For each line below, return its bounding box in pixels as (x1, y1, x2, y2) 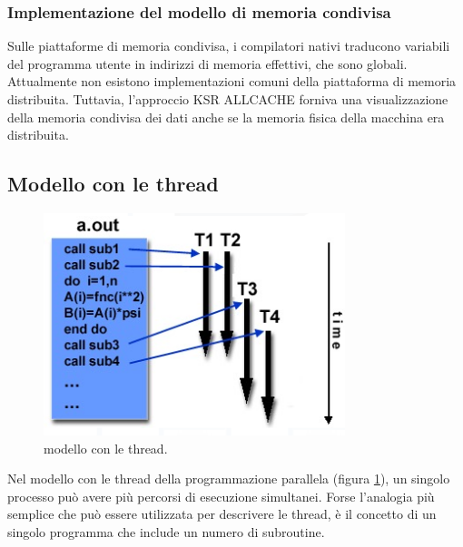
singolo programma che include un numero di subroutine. (7, 522, 325, 541)
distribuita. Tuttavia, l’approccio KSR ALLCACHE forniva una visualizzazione (7, 90, 448, 108)
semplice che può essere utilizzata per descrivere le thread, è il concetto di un (7, 504, 437, 523)
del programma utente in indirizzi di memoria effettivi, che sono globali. (7, 54, 408, 73)
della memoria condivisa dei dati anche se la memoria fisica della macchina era (7, 107, 445, 126)
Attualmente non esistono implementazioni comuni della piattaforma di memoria (7, 72, 457, 91)
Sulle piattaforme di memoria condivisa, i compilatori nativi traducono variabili (7, 36, 450, 55)
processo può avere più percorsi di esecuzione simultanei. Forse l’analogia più (7, 486, 435, 505)
